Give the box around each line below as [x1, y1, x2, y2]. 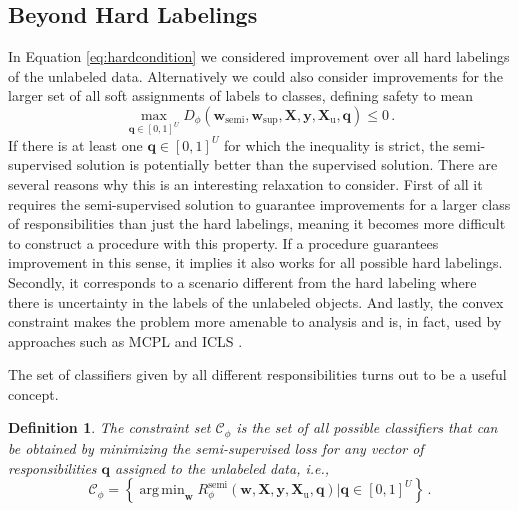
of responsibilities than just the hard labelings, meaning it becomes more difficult [8, 213, 506, 234]
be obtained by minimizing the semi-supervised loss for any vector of [8, 437, 424, 458]
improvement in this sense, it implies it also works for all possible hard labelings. [8, 252, 503, 273]
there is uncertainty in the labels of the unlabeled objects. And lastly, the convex [8, 291, 504, 312]
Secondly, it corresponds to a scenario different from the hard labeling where [8, 271, 477, 292]
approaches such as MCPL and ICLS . [8, 330, 243, 351]
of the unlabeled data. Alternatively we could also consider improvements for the [8, 65, 504, 86]
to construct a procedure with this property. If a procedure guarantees [8, 232, 439, 253]
